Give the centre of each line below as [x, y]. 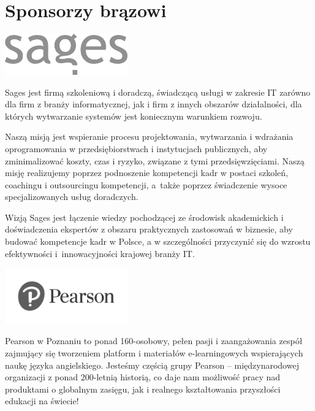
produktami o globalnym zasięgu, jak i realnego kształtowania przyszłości [143, 389]
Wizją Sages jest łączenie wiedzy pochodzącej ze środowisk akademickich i [144, 217]
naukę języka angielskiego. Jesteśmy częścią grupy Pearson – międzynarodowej [152, 365]
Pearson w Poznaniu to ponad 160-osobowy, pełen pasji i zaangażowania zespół [154, 341]
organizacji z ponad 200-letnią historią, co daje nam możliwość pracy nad [143, 377]
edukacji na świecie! [42, 401]
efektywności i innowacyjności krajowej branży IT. [100, 253]
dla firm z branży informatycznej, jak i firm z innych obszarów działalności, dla [154, 104]
